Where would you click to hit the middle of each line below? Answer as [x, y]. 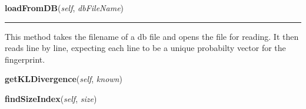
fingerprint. [25, 59]
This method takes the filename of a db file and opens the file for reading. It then [152, 36]
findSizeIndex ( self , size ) [51, 98]
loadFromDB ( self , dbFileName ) [64, 8]
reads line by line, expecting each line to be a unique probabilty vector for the [145, 48]
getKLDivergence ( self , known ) [64, 79]
